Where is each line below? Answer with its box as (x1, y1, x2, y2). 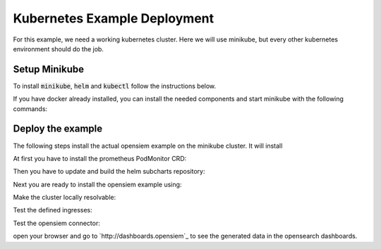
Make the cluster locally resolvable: (13, 193, 116, 202)
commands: (13, 104, 48, 113)
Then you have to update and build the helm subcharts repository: (13, 167, 205, 176)
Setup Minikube (13, 63, 85, 75)
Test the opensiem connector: (13, 219, 100, 227)
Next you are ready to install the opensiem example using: (13, 180, 182, 189)
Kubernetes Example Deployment (13, 11, 214, 26)
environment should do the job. (13, 44, 104, 53)
